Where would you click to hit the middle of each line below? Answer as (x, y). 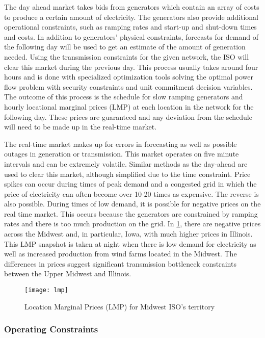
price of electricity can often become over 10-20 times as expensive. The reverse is (131, 193)
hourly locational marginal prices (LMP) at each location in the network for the (129, 106)
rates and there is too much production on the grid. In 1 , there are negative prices (132, 224)
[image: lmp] (46, 290)
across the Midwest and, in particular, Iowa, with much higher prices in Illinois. (128, 234)
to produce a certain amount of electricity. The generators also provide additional (131, 17)
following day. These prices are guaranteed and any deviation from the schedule (128, 116)
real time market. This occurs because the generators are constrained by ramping (131, 213)
